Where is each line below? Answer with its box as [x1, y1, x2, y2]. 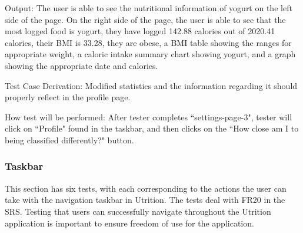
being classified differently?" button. [5, 133, 134, 146]
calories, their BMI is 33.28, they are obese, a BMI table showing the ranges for [5, 36, 292, 48]
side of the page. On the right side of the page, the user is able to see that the [5, 13, 286, 25]
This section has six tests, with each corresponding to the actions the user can [5, 182, 287, 194]
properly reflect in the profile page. [5, 91, 131, 103]
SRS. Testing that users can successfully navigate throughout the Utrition [5, 205, 271, 217]
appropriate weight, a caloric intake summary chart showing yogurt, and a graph [5, 48, 296, 60]
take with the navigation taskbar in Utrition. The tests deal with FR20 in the [5, 193, 285, 206]
